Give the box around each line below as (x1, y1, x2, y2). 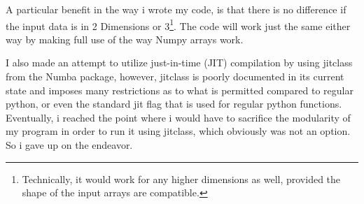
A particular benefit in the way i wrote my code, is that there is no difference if (6, 2, 346, 16)
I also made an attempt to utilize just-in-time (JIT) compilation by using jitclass (6, 55, 353, 70)
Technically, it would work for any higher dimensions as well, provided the (22, 171, 341, 186)
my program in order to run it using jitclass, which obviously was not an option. (6, 124, 351, 138)
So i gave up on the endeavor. (6, 138, 133, 152)
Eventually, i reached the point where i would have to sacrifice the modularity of (6, 110, 351, 124)
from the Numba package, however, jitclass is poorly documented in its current (6, 69, 344, 84)
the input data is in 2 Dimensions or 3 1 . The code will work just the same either (6, 16, 351, 33)
